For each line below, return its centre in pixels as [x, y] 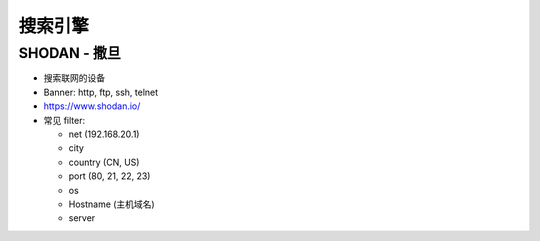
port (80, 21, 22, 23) [109, 176]
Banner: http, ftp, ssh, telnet [101, 92]
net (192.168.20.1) [104, 134]
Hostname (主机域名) [111, 204]
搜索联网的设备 [74, 78]
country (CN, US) [104, 162]
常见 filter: [64, 120]
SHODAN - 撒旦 [70, 53]
